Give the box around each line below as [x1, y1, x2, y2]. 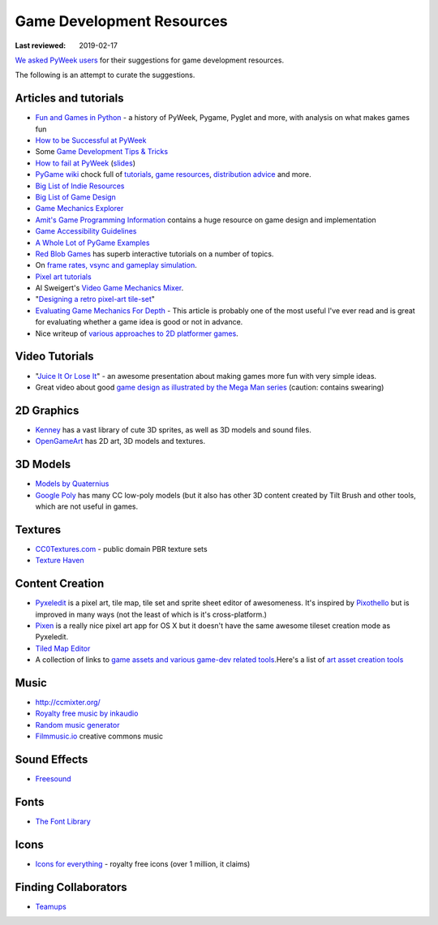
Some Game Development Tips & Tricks [35, 147, 169, 157]
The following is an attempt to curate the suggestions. [15, 70, 195, 80]
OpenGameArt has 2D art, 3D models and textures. [35, 437, 206, 446]
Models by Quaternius [35, 479, 109, 488]
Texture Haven [35, 556, 84, 566]
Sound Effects [15, 752, 88, 766]
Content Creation [15, 577, 105, 591]
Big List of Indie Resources [35, 181, 125, 191]
